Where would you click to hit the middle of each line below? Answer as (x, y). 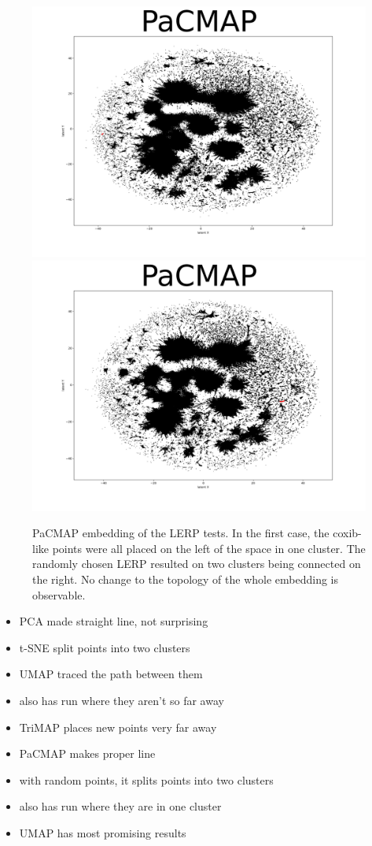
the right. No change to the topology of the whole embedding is (186, 579)
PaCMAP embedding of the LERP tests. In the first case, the (181, 533)
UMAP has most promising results (103, 832)
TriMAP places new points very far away (118, 727)
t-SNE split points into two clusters (105, 647)
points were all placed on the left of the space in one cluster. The (209, 548)
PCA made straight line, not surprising (114, 621)
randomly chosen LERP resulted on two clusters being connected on (197, 564)
